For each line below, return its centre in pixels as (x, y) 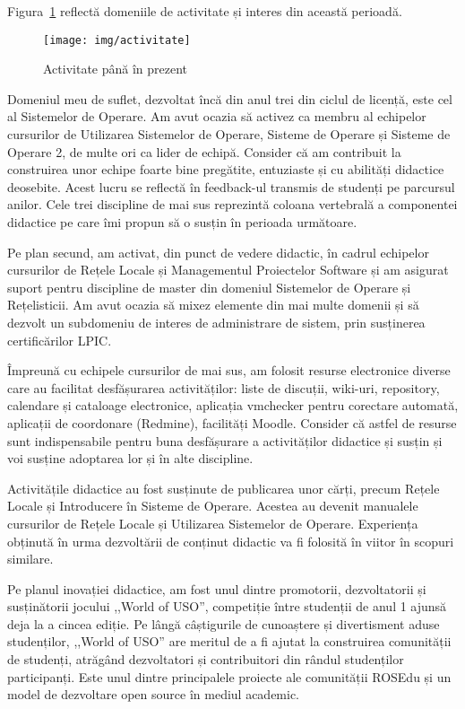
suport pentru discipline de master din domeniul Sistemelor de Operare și (209, 287)
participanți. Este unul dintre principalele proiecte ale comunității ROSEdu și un (229, 676)
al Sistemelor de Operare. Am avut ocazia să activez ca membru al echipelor (217, 116)
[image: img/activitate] (117, 40)
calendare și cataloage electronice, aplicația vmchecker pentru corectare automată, (233, 405)
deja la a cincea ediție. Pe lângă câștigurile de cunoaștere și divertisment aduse (224, 623)
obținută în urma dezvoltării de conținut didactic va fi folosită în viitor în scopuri (231, 541)
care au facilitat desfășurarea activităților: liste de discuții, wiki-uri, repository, (224, 387)
